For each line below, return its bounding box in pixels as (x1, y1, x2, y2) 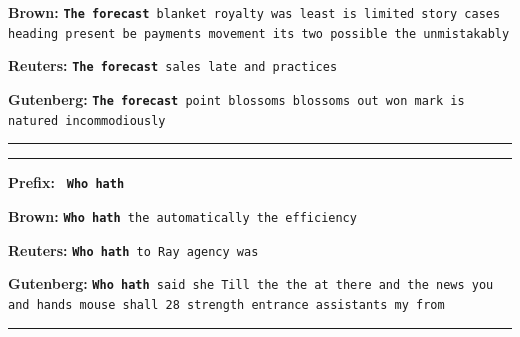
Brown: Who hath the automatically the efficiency (8, 205, 357, 226)
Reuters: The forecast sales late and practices (8, 55, 338, 76)
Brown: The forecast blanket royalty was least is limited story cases (8, 2, 501, 22)
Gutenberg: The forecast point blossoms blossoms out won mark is (8, 88, 465, 109)
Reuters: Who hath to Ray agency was (8, 239, 259, 260)
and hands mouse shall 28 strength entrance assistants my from (8, 297, 445, 312)
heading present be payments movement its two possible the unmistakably (8, 26, 510, 41)
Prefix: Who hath (8, 172, 125, 193)
